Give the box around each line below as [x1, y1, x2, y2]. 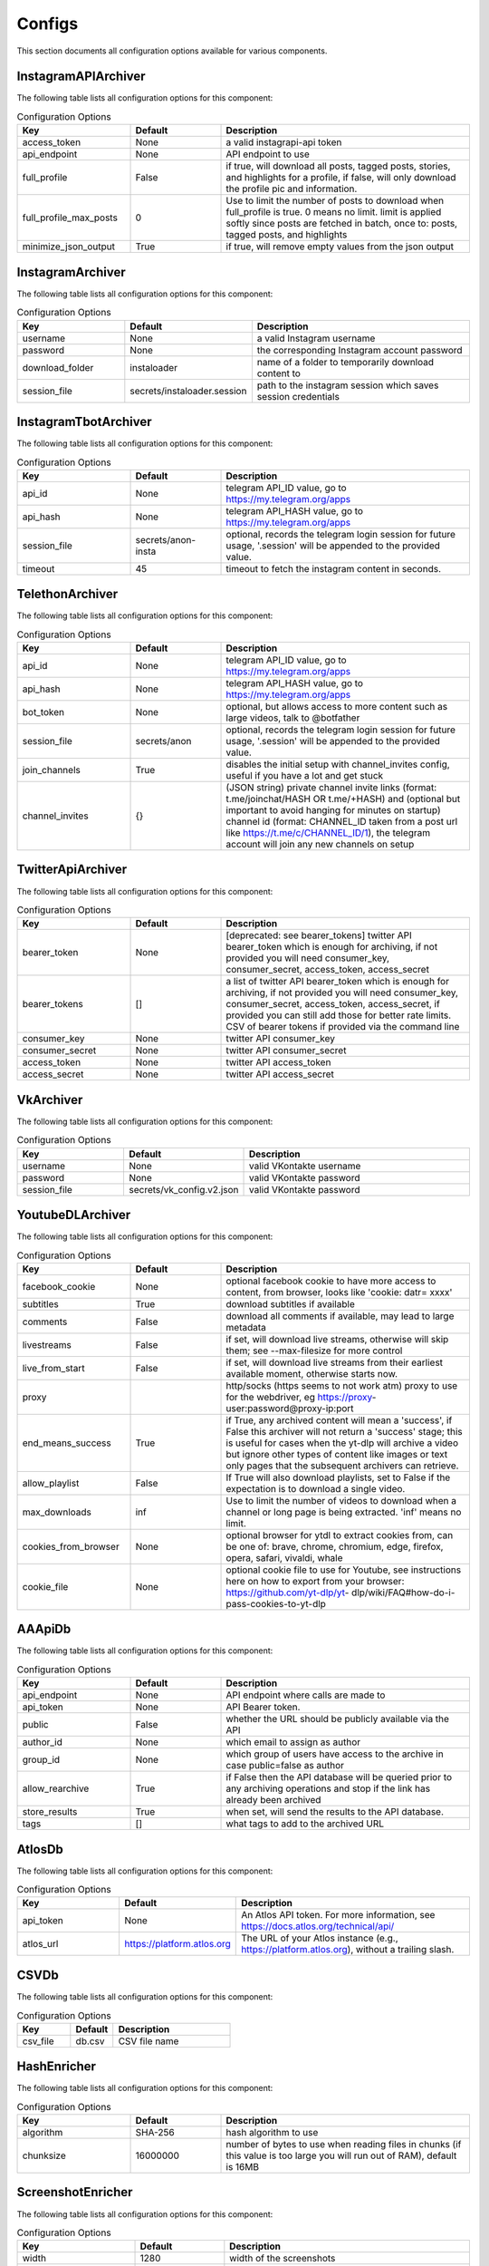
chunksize [22, 2149, 67, 2162]
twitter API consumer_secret [225, 1044, 347, 1057]
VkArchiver [16, 1092, 83, 1108]
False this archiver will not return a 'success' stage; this [225, 1425, 463, 1438]
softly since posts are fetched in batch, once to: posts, [225, 218, 457, 230]
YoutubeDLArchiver [16, 1207, 131, 1223]
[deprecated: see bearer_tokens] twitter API [225, 929, 412, 942]
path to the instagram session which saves [256, 379, 439, 392]
